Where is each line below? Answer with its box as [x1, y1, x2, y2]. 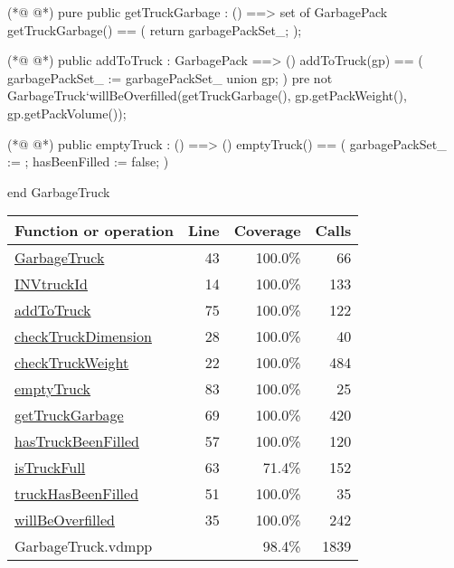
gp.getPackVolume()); [7, 103, 127, 122]
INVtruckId [14, 273, 88, 295]
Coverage [233, 220, 301, 241]
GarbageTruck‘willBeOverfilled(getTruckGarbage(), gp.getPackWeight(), [7, 86, 407, 105]
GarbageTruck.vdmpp [14, 535, 153, 557]
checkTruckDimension [14, 326, 152, 347]
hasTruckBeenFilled [14, 431, 139, 452]
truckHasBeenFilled [14, 483, 139, 505]
